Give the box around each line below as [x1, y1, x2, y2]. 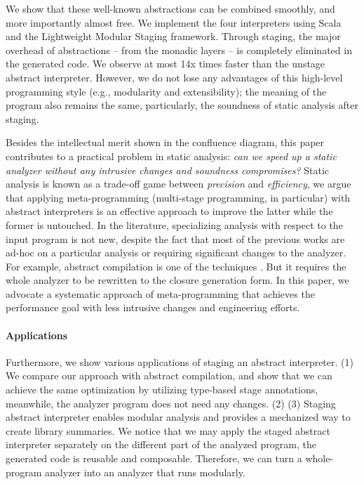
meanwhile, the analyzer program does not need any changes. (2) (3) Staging [6, 395, 336, 410]
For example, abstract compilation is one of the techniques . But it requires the [6, 259, 346, 273]
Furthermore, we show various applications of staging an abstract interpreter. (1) [6, 354, 353, 369]
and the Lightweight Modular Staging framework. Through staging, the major [6, 29, 341, 44]
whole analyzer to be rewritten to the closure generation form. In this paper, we [6, 273, 349, 287]
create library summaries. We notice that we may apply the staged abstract [6, 423, 330, 438]
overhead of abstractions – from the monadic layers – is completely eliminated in [6, 42, 352, 57]
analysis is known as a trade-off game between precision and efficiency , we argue [6, 176, 351, 191]
